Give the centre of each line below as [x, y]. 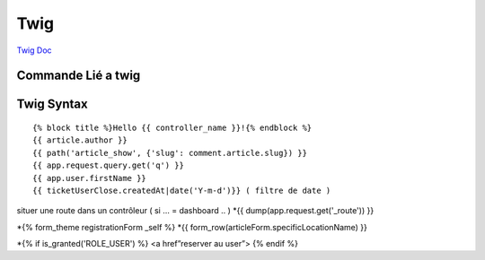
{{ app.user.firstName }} [90, 178]
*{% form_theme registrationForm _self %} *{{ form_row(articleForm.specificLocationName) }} [192, 227]
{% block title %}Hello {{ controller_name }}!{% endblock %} [172, 127]
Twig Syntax [53, 104]
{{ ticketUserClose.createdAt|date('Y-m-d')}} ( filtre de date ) [182, 190]
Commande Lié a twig [79, 76]
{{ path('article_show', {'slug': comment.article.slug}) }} [170, 153]
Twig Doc [35, 50]
